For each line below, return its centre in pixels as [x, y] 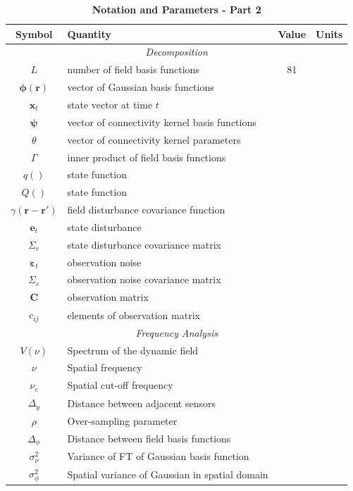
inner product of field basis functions [147, 157]
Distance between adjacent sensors [142, 403]
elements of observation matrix [134, 315]
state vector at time [110, 104]
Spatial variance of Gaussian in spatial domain [168, 474]
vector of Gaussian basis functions [141, 87]
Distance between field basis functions [149, 439]
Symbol [34, 33]
